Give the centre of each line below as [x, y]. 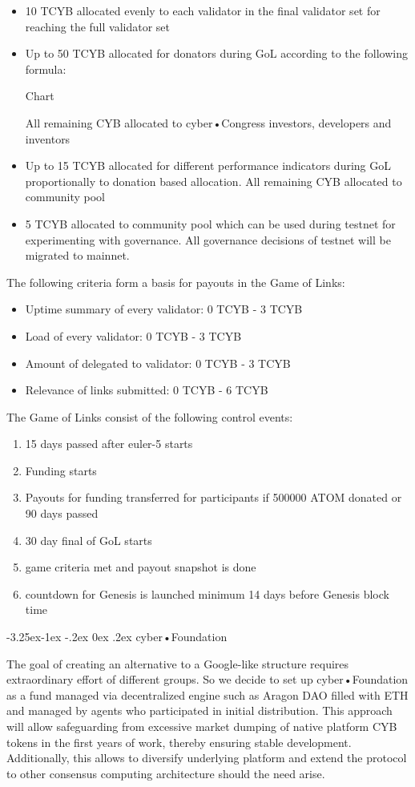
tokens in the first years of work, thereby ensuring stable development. [179, 742]
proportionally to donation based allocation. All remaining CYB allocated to [214, 181]
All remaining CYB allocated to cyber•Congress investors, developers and [208, 122]
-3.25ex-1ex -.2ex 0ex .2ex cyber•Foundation [117, 637]
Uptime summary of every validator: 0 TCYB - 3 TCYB [164, 309]
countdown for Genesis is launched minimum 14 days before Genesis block [207, 593]
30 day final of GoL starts [89, 540]
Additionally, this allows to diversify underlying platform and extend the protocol [207, 758]
